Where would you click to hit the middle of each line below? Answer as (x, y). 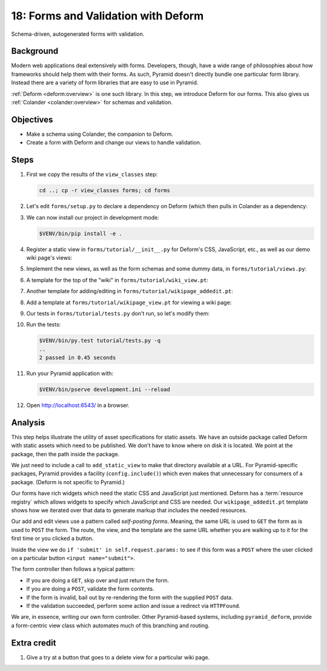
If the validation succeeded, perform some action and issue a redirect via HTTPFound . (134, 605)
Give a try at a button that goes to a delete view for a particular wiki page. (118, 657)
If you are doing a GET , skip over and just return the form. (98, 580)
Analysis (28, 423)
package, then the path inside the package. (65, 454)
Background (35, 51)
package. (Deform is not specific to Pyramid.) (68, 482)
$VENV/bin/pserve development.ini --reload (105, 389)
